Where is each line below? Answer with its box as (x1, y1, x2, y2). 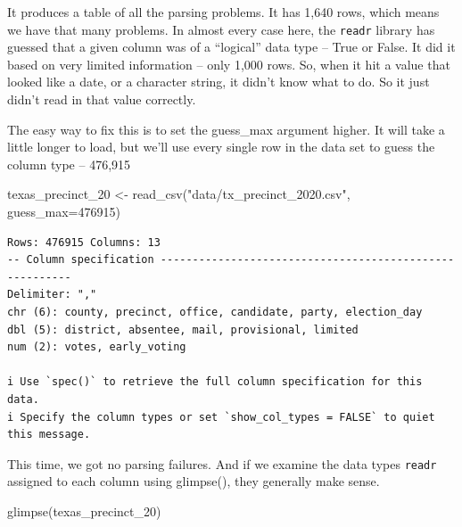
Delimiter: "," (7, 288, 97, 301)
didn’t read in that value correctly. (7, 90, 196, 109)
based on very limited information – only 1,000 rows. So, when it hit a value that (7, 54, 450, 73)
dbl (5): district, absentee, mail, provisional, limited (7, 323, 359, 336)
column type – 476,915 (7, 154, 131, 173)
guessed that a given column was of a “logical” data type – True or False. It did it (7, 37, 456, 56)
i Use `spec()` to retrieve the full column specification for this (7, 375, 423, 389)
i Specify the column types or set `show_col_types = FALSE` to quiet (7, 410, 435, 424)
